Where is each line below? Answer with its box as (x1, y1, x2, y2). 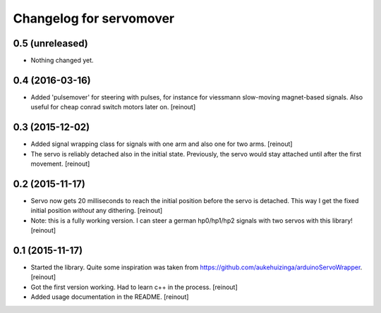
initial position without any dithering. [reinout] (30, 207, 163, 215)
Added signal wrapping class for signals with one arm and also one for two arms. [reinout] (30, 140, 293, 148)
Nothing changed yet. (30, 56, 95, 65)
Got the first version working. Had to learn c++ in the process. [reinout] (30, 283, 238, 291)
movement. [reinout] (30, 159, 90, 168)
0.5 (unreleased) (13, 37, 88, 49)
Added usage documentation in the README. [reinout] (30, 293, 189, 301)
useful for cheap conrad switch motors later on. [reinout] (30, 103, 196, 111)
